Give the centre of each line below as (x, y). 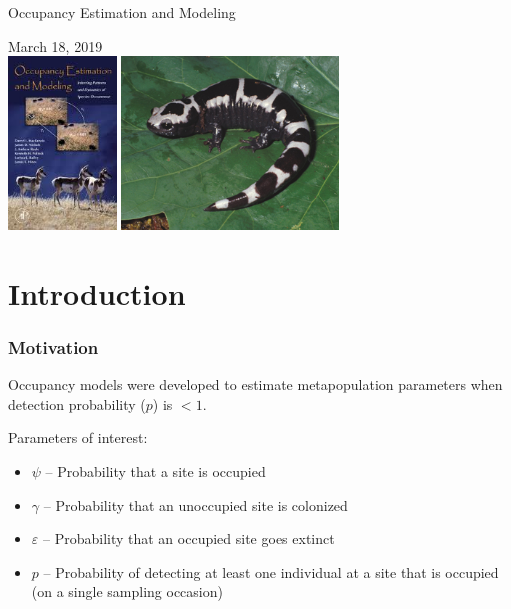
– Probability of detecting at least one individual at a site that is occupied (271, 571)
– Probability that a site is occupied (155, 471)
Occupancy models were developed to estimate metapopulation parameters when (255, 384)
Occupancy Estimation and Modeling (122, 12)
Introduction (97, 292)
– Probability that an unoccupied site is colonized (195, 504)
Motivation (53, 346)
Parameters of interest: (78, 437)
